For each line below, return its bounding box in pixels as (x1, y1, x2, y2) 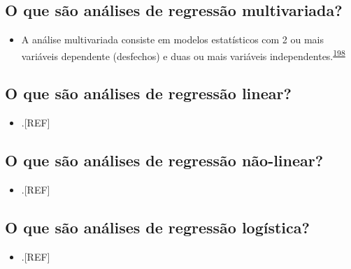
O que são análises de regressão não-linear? (5, 150, 324, 171)
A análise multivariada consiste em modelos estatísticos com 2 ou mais (21, 32, 324, 47)
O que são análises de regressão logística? (5, 217, 310, 238)
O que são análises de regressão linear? (5, 82, 292, 104)
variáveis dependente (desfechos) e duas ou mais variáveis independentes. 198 (21, 46, 345, 63)
